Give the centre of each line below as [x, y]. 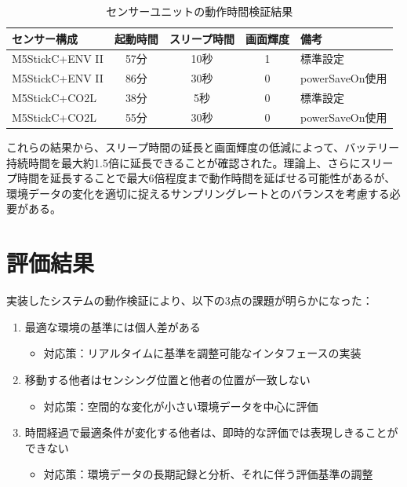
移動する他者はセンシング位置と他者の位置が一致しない [167, 379]
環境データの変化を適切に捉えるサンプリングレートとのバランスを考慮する [198, 193]
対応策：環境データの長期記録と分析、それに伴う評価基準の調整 [208, 474]
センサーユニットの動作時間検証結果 [200, 11]
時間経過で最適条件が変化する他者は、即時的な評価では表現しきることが [211, 432]
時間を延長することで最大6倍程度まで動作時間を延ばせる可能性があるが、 [206, 178]
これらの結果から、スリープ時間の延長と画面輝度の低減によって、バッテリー [203, 147]
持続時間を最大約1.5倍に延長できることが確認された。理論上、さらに [184, 162]
